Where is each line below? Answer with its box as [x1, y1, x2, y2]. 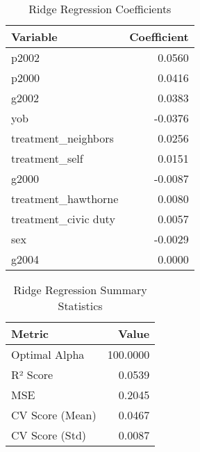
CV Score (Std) [11, 427, 87, 443]
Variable [11, 29, 58, 45]
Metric [11, 325, 49, 341]
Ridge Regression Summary [13, 282, 147, 298]
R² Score [11, 366, 53, 382]
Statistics [58, 298, 103, 314]
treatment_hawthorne [11, 191, 119, 207]
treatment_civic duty [11, 211, 115, 227]
